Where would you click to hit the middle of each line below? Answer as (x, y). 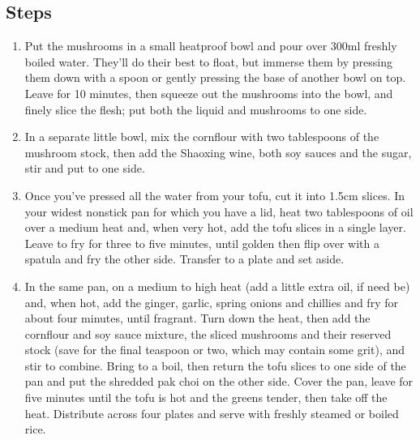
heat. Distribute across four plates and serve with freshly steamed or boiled (212, 413)
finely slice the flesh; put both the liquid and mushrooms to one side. (196, 109)
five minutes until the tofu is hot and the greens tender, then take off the (206, 397)
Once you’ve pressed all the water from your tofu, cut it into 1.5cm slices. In (215, 195)
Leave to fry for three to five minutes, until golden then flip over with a (202, 243)
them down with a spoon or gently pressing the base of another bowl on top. (215, 77)
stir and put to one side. (85, 168)
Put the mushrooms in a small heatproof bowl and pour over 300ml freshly (211, 46)
